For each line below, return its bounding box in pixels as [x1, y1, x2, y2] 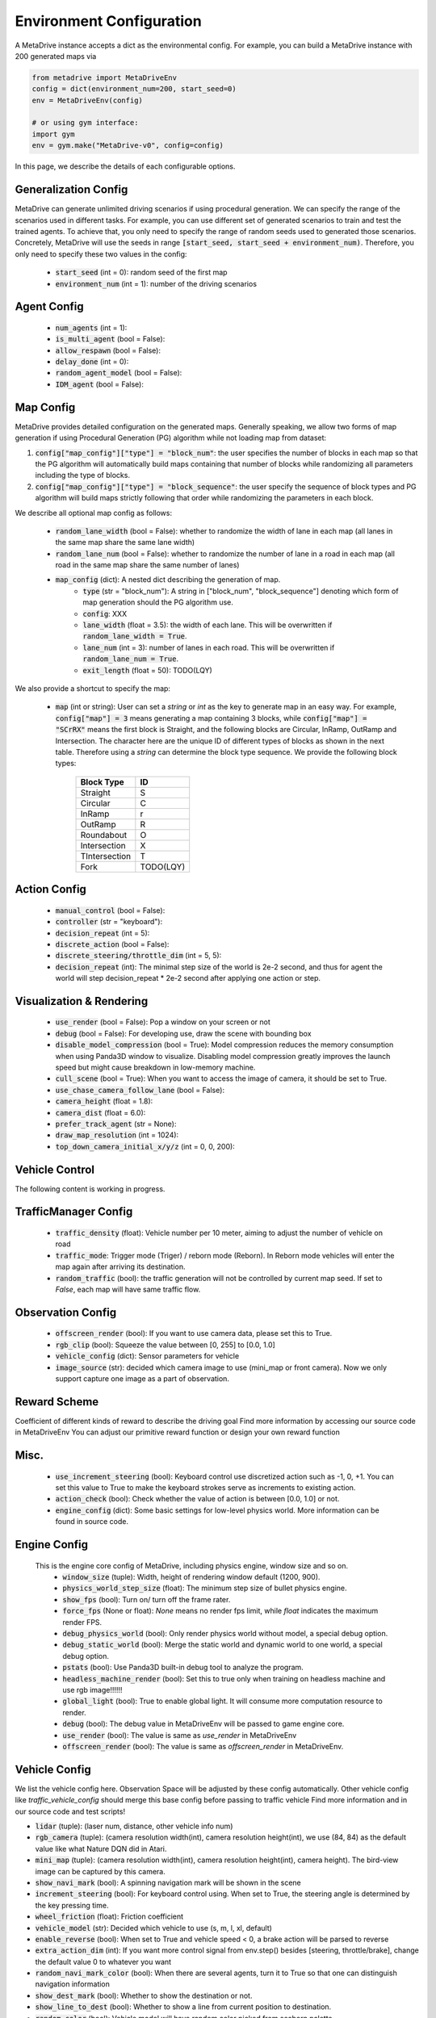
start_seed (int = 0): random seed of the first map [55, 267, 228, 278]
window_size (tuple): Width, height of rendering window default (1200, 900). [62, 1572, 321, 1582]
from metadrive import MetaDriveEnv [31, 73, 178, 82]
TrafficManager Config [15, 1205, 133, 1219]
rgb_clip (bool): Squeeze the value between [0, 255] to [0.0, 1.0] [55, 1340, 276, 1350]
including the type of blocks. [35, 471, 131, 480]
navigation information [35, 1979, 111, 1989]
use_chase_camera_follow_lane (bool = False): [55, 1085, 225, 1095]
